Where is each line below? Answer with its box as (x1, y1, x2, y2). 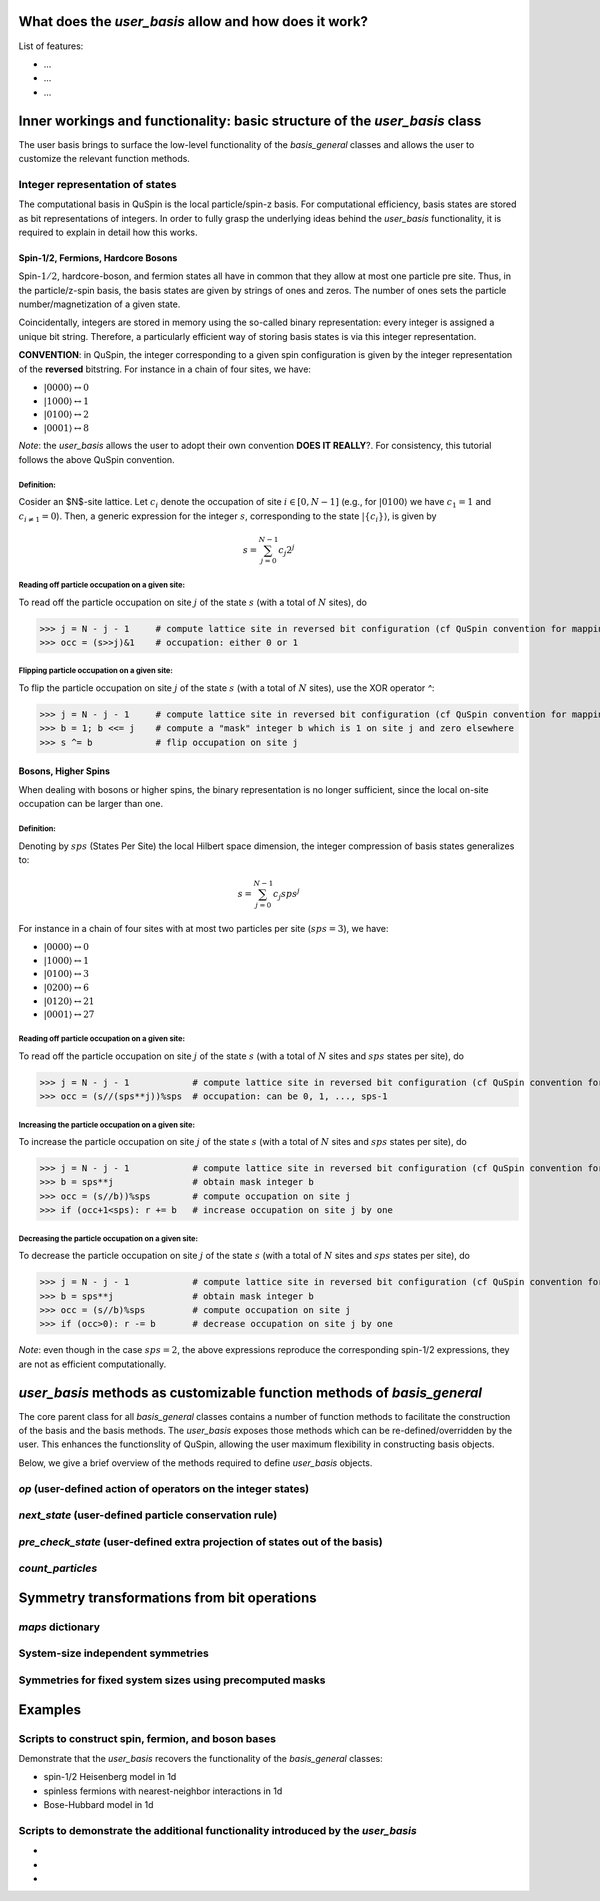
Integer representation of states (18, 177, 177, 191)
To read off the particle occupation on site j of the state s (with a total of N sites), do (18, 596, 367, 608)
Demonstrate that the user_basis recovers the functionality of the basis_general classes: (18, 1752, 384, 1764)
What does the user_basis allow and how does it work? (18, 13, 369, 30)
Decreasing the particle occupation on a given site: (18, 1233, 199, 1244)
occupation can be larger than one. (18, 798, 164, 810)
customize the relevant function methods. (18, 152, 190, 164)
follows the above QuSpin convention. (18, 453, 175, 465)
